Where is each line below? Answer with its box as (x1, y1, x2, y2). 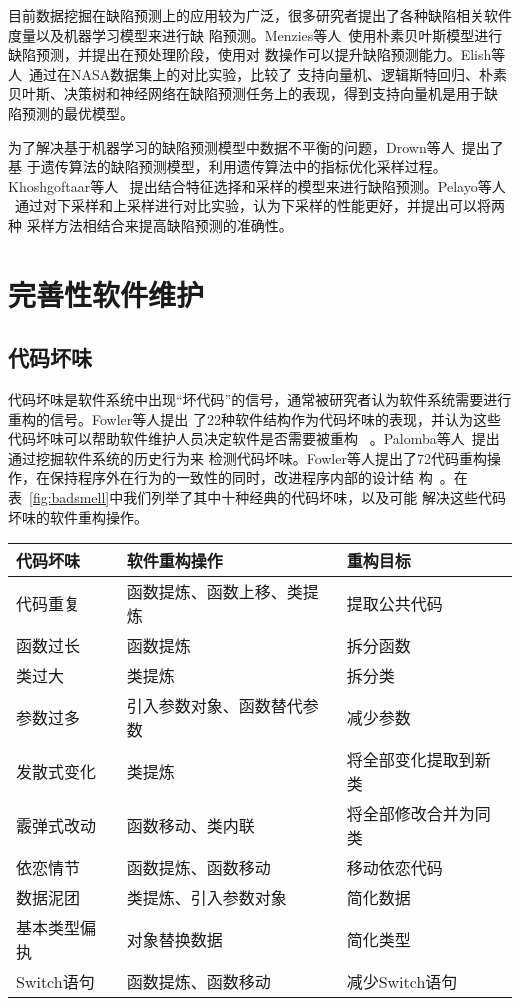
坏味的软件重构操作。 (8, 506, 148, 527)
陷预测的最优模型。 (8, 102, 134, 123)
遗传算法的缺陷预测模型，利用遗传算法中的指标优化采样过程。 (40, 156, 447, 177)
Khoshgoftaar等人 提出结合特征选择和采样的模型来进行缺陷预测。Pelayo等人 (8, 175, 506, 196)
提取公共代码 (346, 592, 443, 616)
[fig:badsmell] (29, 487, 110, 508)
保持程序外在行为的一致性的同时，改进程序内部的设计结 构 (49, 467, 433, 488)
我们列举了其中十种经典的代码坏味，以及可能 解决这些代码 (123, 487, 506, 508)
